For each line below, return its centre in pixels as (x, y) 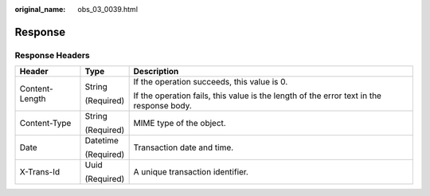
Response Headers (53, 55)
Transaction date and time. (184, 147)
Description (156, 72)
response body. (163, 106)
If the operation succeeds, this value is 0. (211, 82)
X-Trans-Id (40, 172)
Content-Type (45, 123)
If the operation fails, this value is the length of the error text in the (258, 96)
